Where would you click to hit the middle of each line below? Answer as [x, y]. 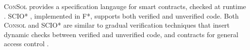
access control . [26, 44]
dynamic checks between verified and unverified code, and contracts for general [121, 34]
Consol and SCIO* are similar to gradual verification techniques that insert [117, 25]
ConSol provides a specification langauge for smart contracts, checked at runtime [125, 6]
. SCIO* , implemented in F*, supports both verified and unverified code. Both [121, 15]
